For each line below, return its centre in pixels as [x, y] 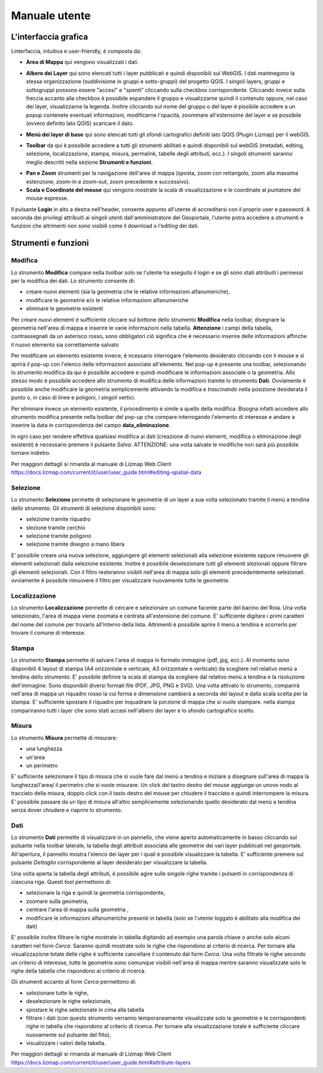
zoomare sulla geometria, [57, 901]
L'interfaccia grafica [50, 37]
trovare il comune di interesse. [48, 633]
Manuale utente [51, 16]
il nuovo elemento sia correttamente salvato [65, 345]
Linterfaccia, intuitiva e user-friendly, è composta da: [76, 51]
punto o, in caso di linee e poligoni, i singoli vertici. [73, 397]
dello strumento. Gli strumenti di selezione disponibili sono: [84, 508]
